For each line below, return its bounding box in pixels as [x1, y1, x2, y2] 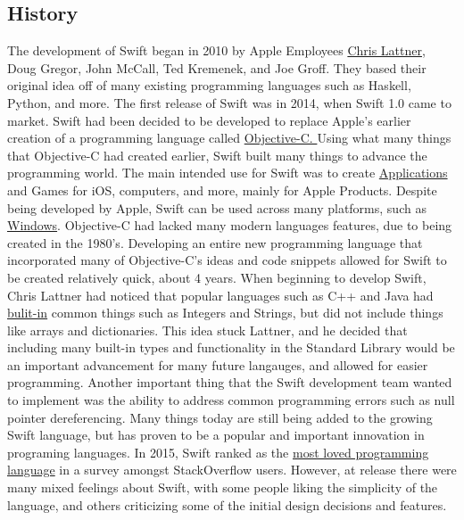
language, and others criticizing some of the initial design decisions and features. [7, 495, 447, 514]
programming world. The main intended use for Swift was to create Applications [7, 163, 448, 182]
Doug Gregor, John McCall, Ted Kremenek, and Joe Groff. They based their [7, 58, 427, 77]
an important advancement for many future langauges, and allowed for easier [7, 355, 428, 374]
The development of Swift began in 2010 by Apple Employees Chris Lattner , [7, 41, 426, 60]
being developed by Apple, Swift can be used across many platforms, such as [7, 198, 427, 217]
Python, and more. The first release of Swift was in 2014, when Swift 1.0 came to [7, 93, 452, 111]
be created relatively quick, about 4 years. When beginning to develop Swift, [7, 268, 427, 286]
